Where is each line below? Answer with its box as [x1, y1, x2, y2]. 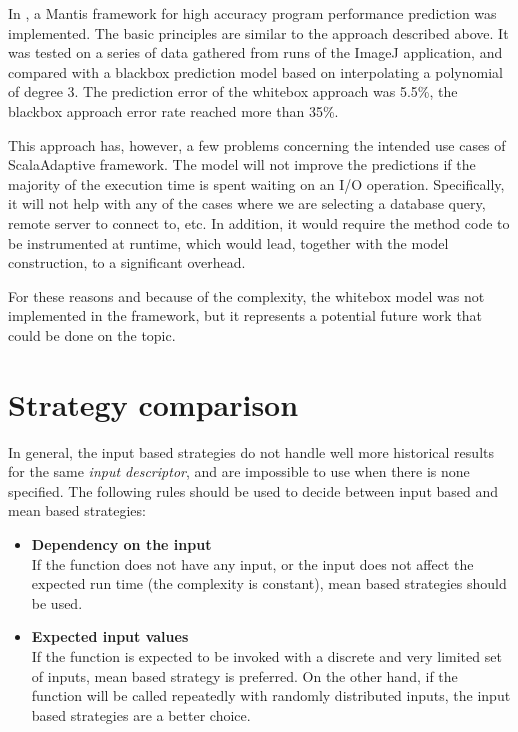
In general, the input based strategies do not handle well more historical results [8, 441, 494, 462]
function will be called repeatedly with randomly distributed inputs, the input [31, 685, 511, 706]
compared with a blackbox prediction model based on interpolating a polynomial [8, 61, 503, 82]
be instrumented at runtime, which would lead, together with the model [8, 232, 449, 253]
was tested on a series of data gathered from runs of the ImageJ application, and [8, 42, 503, 63]
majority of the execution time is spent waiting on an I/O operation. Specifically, [8, 173, 505, 194]
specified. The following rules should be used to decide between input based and [8, 480, 499, 501]
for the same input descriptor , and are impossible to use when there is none [8, 461, 470, 482]
